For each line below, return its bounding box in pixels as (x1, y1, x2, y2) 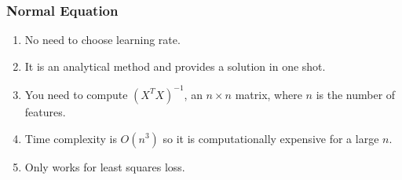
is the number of (316, 86, 396, 102)
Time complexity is (24, 130, 117, 146)
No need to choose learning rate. (24, 31, 181, 48)
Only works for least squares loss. (24, 158, 185, 174)
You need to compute (24, 86, 128, 102)
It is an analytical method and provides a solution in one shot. (24, 57, 326, 74)
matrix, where (235, 86, 302, 102)
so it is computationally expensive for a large (163, 130, 379, 146)
